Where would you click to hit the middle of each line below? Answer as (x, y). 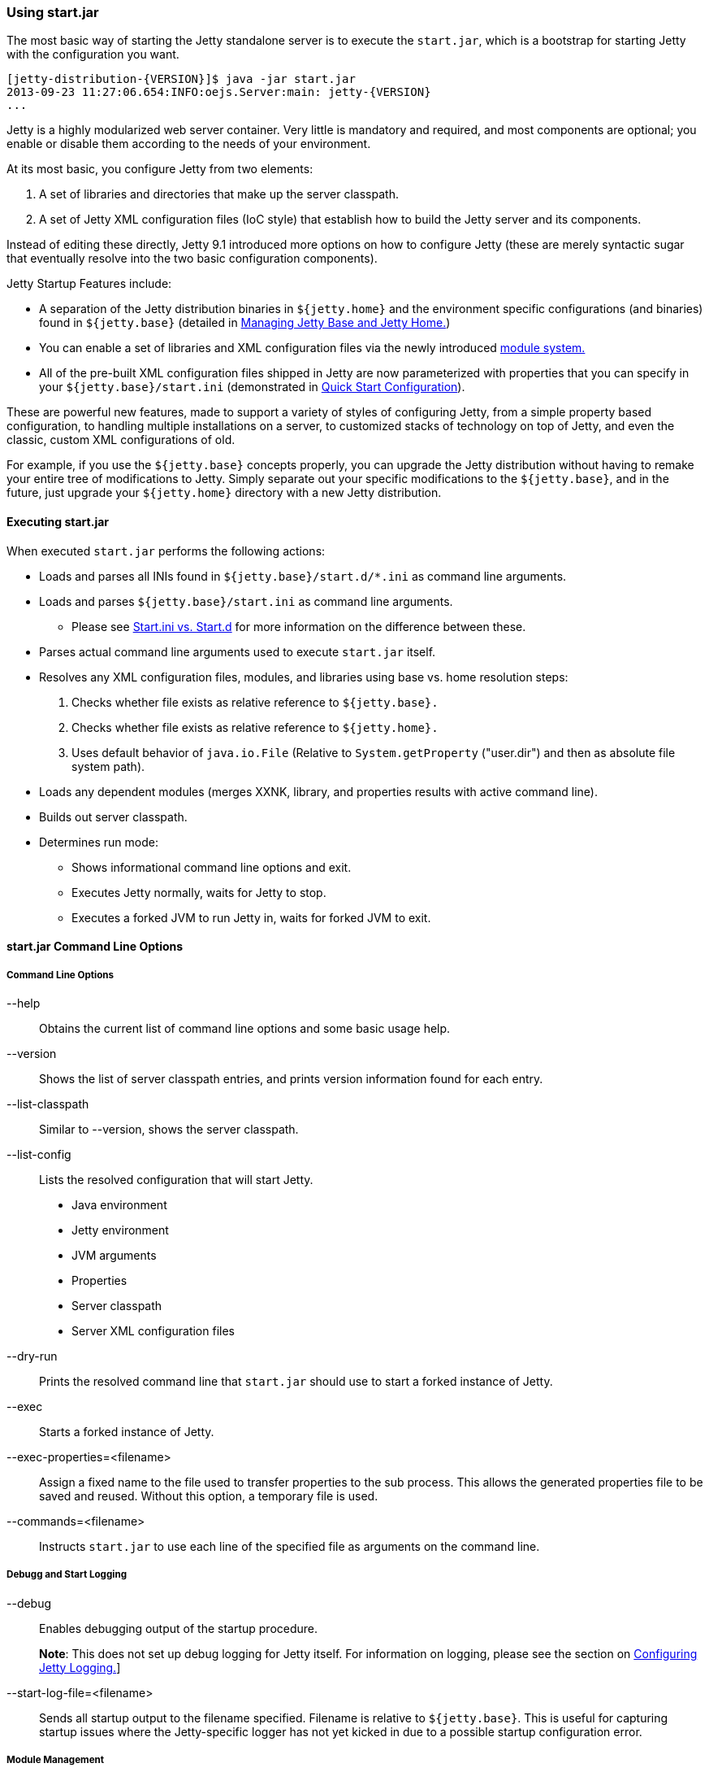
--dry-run (32, 1356)
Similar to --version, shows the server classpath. (169, 1129)
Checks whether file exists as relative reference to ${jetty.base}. (255, 702)
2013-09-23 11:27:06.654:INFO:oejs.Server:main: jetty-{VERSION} (219, 92)
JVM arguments (114, 1255)
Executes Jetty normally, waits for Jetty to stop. (199, 892)
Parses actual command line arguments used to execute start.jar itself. (238, 651)
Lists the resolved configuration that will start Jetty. (176, 1179)
